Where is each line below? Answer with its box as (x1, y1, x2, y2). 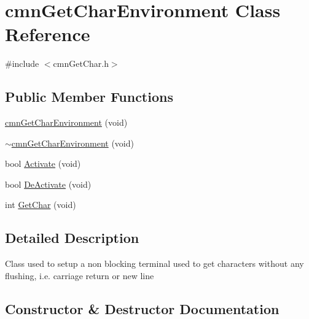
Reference (5, 21, 90, 47)
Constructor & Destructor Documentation (5, 299, 280, 318)
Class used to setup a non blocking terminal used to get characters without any (5, 257, 304, 270)
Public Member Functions (5, 87, 173, 106)
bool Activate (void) (5, 157, 81, 170)
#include (5, 57, 39, 70)
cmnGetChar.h (53, 57, 109, 70)
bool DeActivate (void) (5, 177, 92, 190)
